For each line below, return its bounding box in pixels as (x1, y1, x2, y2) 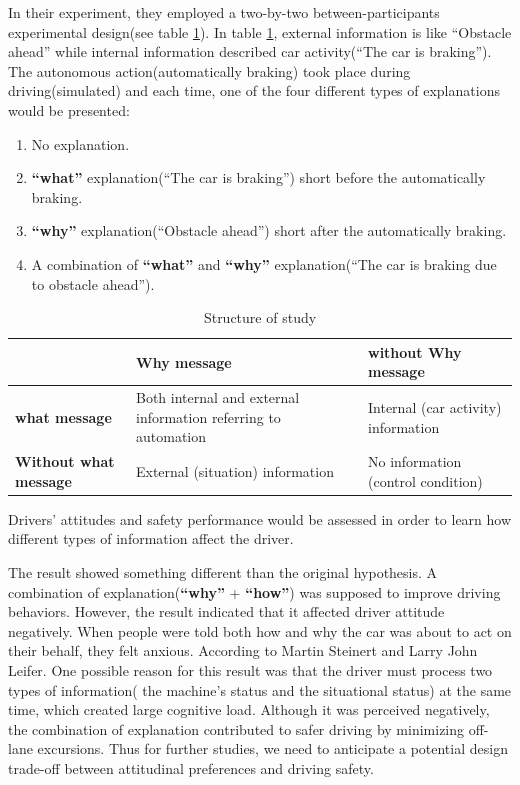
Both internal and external (135, 387, 300, 408)
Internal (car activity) (368, 396, 502, 417)
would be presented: (8, 99, 130, 120)
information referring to (135, 406, 281, 427)
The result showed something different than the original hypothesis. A (8, 562, 438, 583)
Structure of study (203, 307, 317, 328)
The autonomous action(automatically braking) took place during (8, 60, 411, 81)
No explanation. (31, 133, 130, 154)
